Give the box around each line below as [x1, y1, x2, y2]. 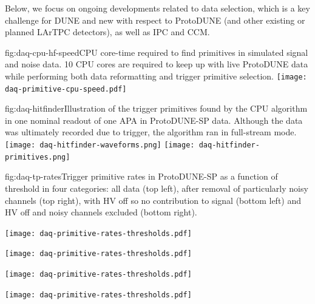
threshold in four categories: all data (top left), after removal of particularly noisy [5, 181, 308, 194]
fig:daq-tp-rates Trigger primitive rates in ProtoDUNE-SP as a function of [5, 170, 278, 183]
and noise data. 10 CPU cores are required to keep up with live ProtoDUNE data [5, 58, 308, 70]
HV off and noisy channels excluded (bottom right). [5, 206, 197, 218]
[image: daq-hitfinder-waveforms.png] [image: [5, 141, 195, 150]
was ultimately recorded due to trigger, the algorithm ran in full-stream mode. [5, 126, 297, 138]
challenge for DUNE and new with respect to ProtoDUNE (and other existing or [5, 13, 305, 26]
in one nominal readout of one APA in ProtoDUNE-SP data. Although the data [5, 113, 303, 126]
